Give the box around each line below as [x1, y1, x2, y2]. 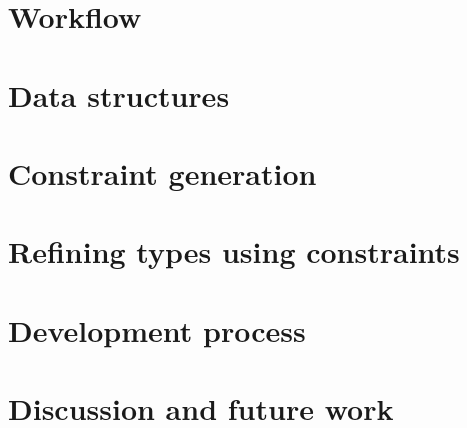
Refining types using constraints [8, 231, 460, 272]
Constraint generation [8, 152, 317, 193]
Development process [8, 309, 306, 350]
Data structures [8, 74, 230, 115]
